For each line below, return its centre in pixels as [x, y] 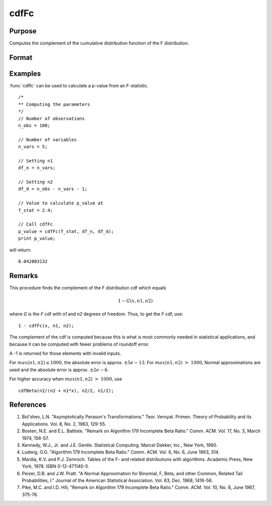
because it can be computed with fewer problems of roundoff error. [79, 344]
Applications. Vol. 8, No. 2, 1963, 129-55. [64, 424]
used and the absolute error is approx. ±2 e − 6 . [59, 370]
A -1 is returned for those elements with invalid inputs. [65, 354]
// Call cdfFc [36, 224]
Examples [25, 73]
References [28, 405]
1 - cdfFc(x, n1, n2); [46, 326]
